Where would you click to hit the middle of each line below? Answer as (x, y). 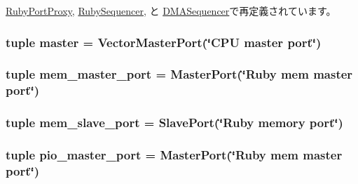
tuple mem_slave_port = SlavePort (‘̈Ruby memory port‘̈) (174, 123)
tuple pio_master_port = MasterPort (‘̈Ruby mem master (174, 154)
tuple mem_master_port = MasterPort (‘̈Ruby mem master (179, 74)
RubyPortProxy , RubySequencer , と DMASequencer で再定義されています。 (171, 11)
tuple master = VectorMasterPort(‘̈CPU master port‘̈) (164, 42)
